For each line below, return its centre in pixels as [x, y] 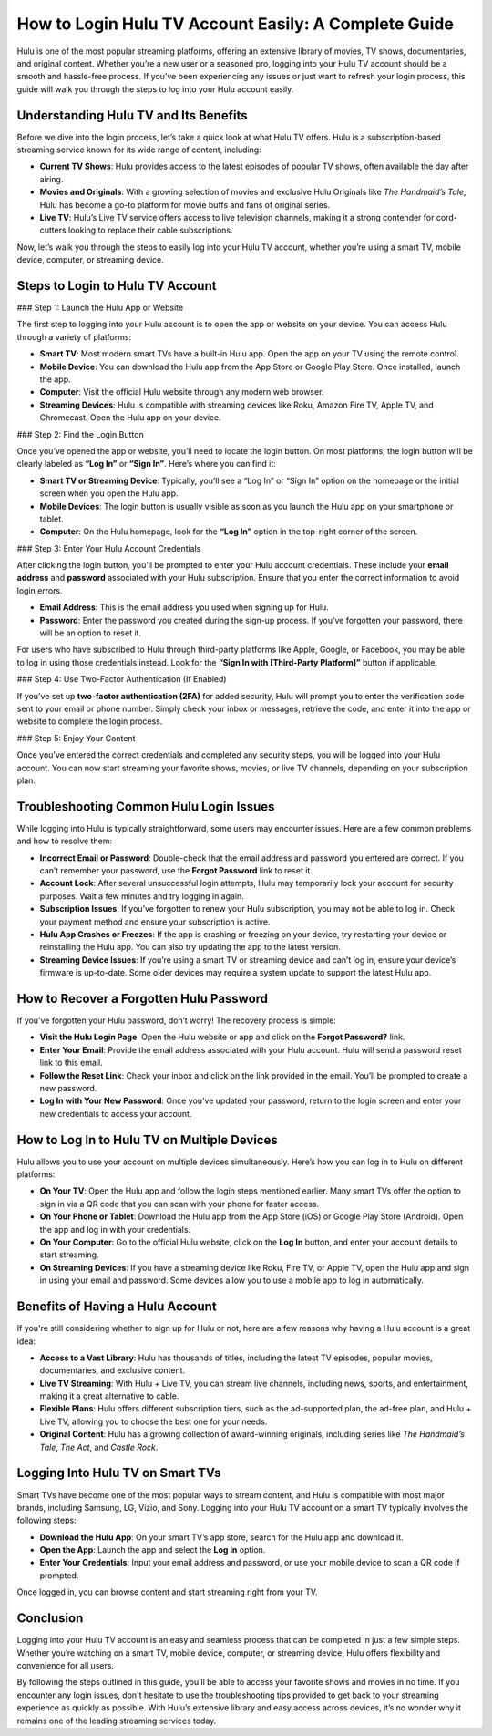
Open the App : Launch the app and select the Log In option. [153, 1550]
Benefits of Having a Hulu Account [117, 1307]
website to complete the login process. [90, 721]
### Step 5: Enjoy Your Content [76, 738]
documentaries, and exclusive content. [113, 1370]
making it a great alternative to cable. [109, 1396]
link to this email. [72, 1063]
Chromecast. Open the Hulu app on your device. [131, 418]
